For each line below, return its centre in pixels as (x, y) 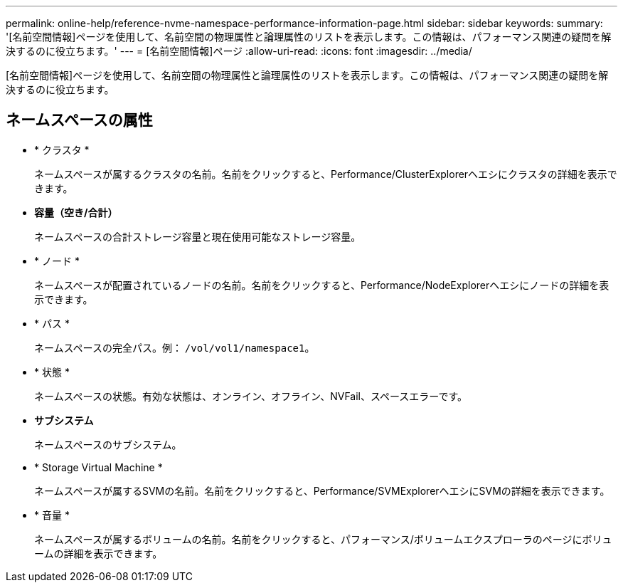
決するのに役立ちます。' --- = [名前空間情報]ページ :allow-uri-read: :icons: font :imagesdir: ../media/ (239, 51)
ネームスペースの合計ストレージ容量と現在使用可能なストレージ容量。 (198, 236)
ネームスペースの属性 (79, 120)
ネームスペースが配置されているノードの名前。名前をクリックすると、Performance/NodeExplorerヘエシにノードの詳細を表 (322, 285)
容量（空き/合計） (76, 212)
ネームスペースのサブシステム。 (108, 444)
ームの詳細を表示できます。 (98, 553)
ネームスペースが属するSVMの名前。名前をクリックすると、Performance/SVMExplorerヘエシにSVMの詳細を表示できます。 (322, 490)
